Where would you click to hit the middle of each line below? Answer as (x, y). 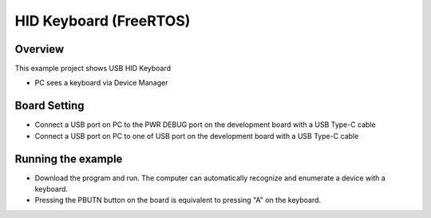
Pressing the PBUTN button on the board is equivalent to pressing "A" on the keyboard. (178, 200)
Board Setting (49, 106)
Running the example (69, 159)
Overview (40, 49)
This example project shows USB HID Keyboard (93, 69)
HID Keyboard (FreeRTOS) (103, 21)
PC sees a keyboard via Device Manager (101, 83)
